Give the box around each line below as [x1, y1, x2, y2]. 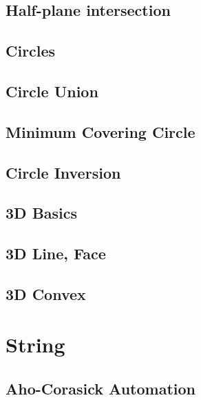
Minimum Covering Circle [6, 121, 195, 142]
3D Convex [6, 283, 86, 304]
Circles [6, 40, 56, 61]
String [6, 330, 65, 359]
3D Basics [6, 202, 78, 223]
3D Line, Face [6, 243, 106, 264]
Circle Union [6, 80, 98, 101]
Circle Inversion [6, 161, 121, 183]
